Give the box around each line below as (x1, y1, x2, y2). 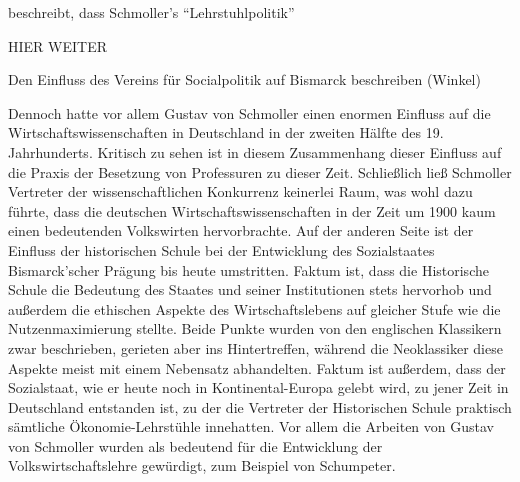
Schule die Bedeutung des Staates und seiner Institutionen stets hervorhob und (8, 279, 492, 300)
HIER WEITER (8, 35, 107, 56)
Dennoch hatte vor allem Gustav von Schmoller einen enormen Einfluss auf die (8, 102, 491, 123)
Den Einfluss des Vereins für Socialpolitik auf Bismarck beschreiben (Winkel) (8, 69, 481, 90)
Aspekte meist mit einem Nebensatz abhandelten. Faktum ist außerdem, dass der (8, 357, 506, 378)
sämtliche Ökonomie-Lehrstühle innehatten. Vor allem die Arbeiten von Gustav (8, 416, 494, 437)
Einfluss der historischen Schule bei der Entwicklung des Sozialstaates (8, 239, 435, 260)
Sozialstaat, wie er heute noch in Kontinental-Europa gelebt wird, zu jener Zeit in (8, 377, 509, 398)
